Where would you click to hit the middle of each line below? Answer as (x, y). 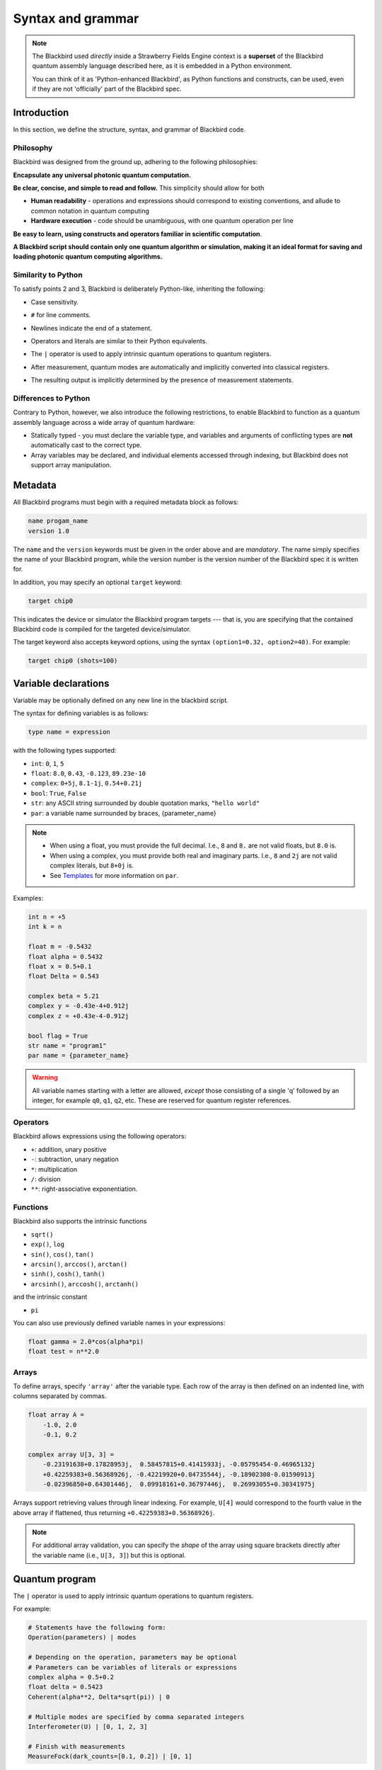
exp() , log (48, 1244)
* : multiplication (54, 1169)
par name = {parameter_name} (79, 1056)
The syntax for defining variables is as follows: (81, 713)
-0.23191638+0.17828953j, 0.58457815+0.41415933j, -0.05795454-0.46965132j (179, 1464)
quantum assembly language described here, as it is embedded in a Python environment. (162, 66)
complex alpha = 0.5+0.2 (71, 1677)
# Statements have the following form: (97, 1627)
